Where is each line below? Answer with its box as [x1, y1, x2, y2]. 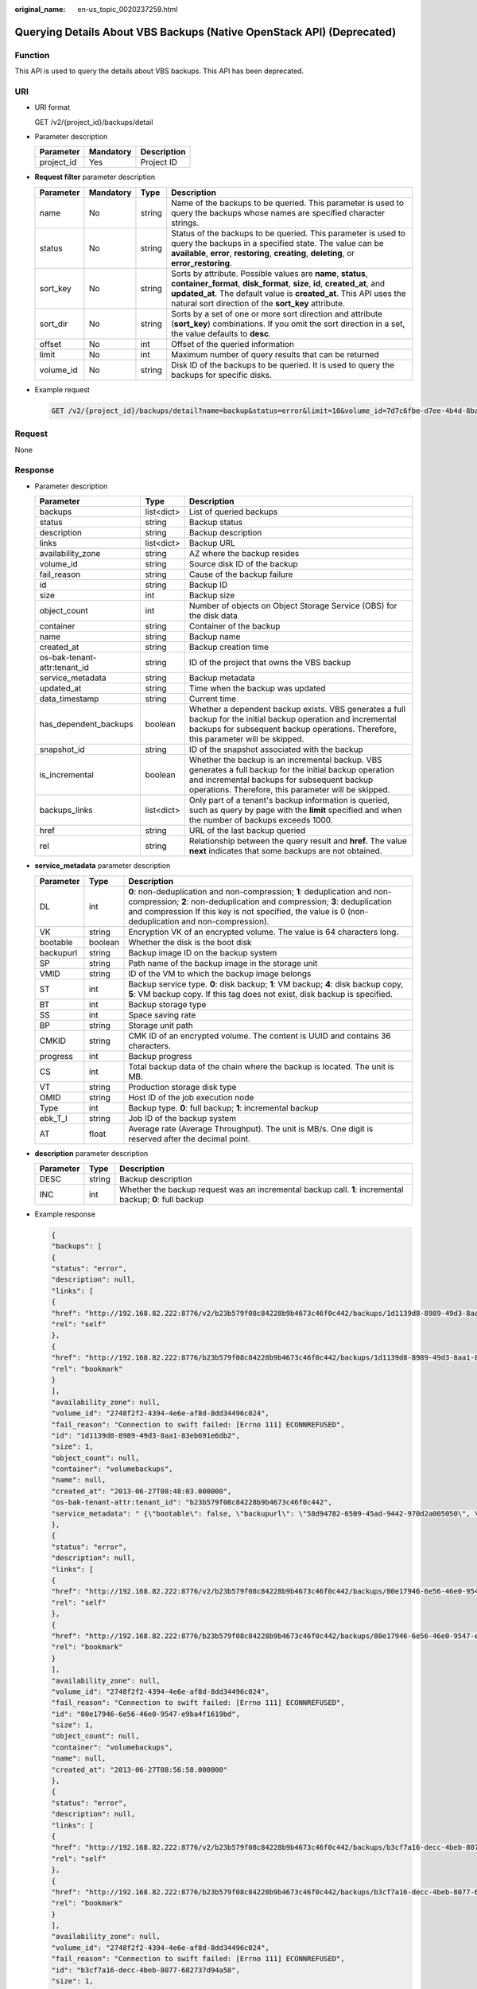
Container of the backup [188, 621, 281, 632]
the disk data [188, 610, 238, 621]
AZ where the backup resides [188, 548, 300, 559]
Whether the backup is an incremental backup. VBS [188, 754, 382, 765]
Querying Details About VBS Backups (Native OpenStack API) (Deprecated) [14, 25, 397, 39]
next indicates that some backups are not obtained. [188, 846, 382, 857]
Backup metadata [188, 672, 255, 683]
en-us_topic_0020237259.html [77, 5, 178, 14]
